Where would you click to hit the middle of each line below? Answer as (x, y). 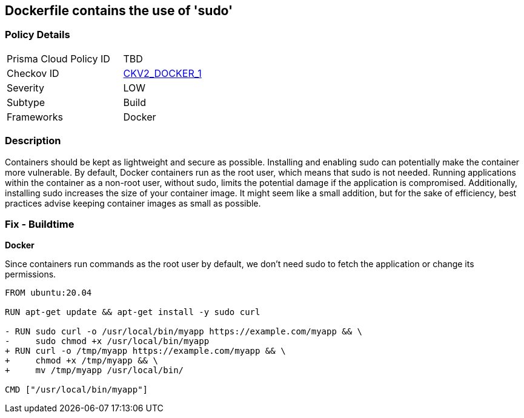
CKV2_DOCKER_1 (162, 73)
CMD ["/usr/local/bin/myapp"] (77, 390)
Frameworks (35, 117)
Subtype (26, 102)
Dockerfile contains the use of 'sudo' (119, 11)
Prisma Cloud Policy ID (58, 58)
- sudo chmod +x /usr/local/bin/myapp (107, 341)
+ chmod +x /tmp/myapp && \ (81, 361)
